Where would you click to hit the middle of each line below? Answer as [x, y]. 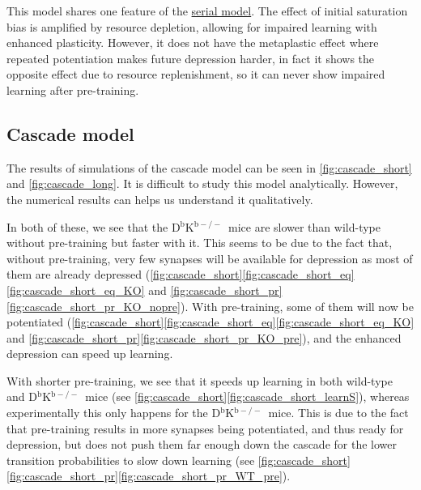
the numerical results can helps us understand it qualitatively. [160, 199]
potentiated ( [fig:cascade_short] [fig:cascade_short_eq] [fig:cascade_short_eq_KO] [210, 322]
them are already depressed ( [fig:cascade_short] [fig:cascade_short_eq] [181, 274]
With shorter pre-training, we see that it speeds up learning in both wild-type [200, 380]
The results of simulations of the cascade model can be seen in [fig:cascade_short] [209, 167]
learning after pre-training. [73, 89]
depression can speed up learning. [90, 354]
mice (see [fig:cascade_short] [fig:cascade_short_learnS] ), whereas [247, 396]
